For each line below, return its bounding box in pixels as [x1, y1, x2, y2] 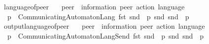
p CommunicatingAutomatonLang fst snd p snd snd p [7, 11, 189, 21]
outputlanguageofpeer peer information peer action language [3, 21, 205, 31]
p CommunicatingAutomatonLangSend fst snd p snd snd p [7, 30, 204, 41]
